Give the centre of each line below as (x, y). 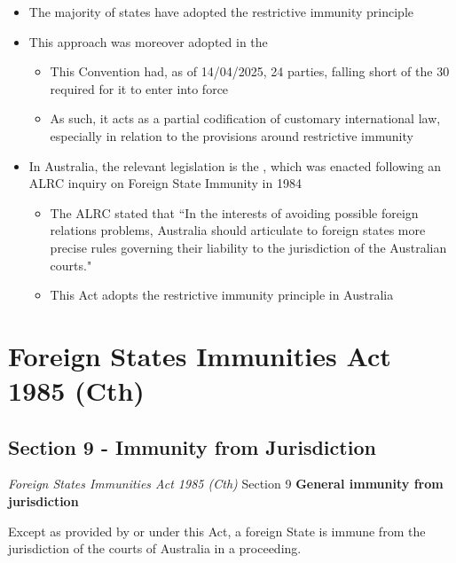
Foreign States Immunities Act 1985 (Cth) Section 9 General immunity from (226, 484)
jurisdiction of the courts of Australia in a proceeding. (155, 548)
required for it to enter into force (139, 88)
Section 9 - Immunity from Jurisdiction (192, 446)
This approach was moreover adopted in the (148, 41)
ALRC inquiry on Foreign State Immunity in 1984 (165, 183)
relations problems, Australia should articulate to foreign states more (238, 230)
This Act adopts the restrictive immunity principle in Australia (222, 295)
